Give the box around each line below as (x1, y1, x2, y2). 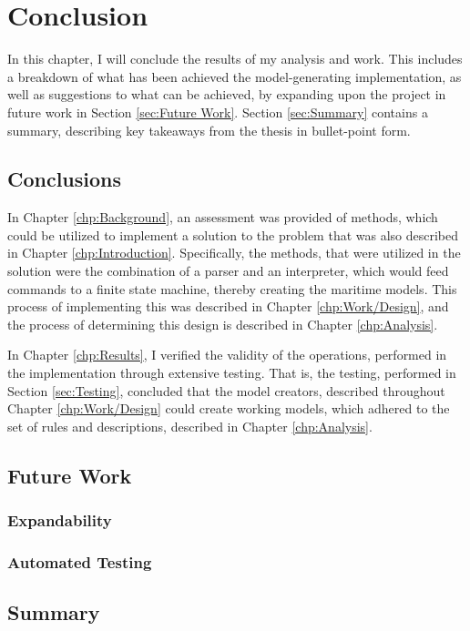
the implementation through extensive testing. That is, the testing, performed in (7, 363, 456, 382)
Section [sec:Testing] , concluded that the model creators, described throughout (7, 381, 445, 400)
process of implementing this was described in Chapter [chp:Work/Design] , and (7, 297, 449, 316)
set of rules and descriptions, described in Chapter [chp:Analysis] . (7, 416, 373, 435)
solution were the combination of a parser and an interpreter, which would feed (7, 261, 449, 280)
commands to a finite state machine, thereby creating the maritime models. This (7, 279, 457, 298)
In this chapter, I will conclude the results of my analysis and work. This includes (7, 49, 463, 68)
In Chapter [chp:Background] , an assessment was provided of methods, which (7, 208, 438, 227)
